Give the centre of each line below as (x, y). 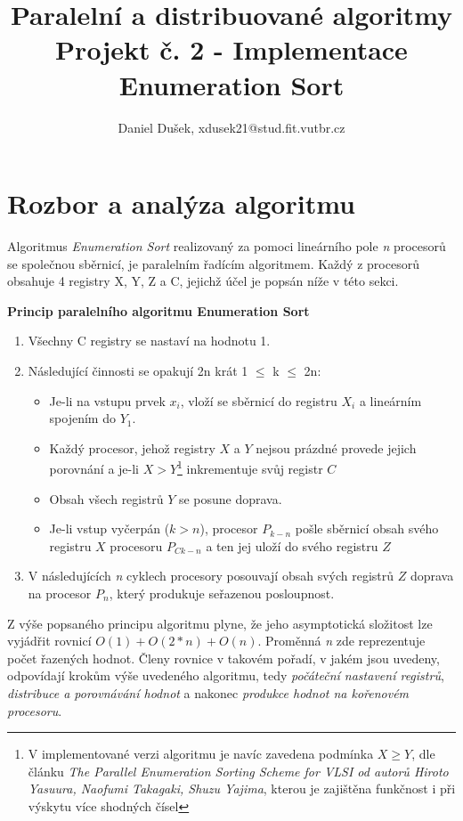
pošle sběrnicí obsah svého (367, 528)
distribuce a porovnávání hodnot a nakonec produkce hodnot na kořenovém (208, 692)
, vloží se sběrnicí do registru (259, 400)
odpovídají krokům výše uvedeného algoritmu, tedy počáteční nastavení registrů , (226, 675)
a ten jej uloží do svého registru (292, 545)
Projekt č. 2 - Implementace (231, 49)
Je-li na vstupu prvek (107, 400)
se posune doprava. (230, 498)
